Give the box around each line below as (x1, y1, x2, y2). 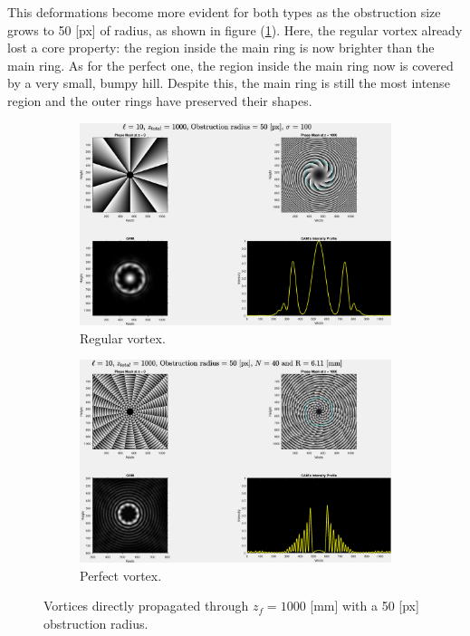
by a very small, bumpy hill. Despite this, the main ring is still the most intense (7, 73, 450, 92)
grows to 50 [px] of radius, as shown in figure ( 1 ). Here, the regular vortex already (7, 20, 463, 39)
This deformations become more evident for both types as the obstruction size (7, 3, 441, 21)
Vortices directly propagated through (43, 596, 249, 615)
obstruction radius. (43, 614, 149, 632)
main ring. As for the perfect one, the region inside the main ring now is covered (7, 55, 454, 74)
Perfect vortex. (80, 565, 162, 584)
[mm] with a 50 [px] (310, 596, 419, 615)
